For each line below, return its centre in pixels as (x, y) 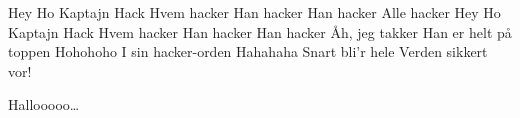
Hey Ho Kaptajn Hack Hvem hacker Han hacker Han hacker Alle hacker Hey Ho (254, 12)
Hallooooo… (44, 104)
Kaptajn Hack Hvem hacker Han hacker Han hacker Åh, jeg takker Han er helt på (260, 31)
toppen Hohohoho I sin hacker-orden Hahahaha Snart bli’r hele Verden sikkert (248, 51)
